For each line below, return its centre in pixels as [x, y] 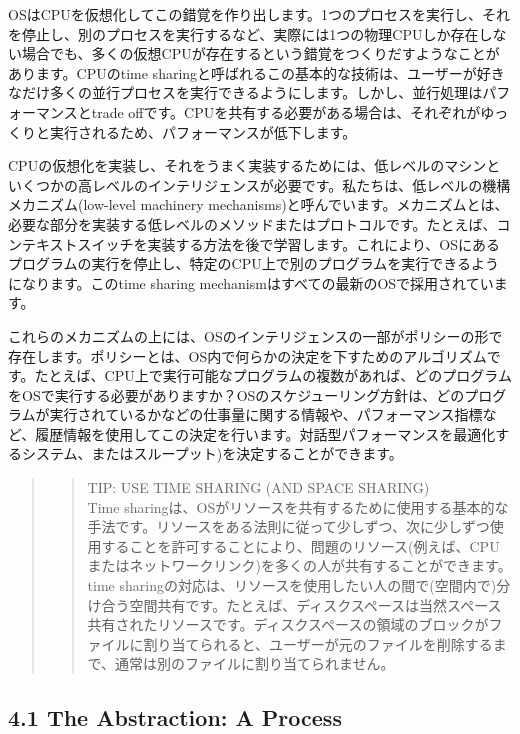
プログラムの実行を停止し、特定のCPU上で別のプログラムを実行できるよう [254, 263]
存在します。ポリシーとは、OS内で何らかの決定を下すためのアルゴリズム [247, 355]
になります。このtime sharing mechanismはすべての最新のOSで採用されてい [251, 282]
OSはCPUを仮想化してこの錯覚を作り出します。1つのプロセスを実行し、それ [259, 14]
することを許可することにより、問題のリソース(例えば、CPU [300, 545]
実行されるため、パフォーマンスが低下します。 [203, 131]
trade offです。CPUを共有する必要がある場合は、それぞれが [286, 111]
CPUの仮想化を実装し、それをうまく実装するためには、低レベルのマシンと [254, 165]
